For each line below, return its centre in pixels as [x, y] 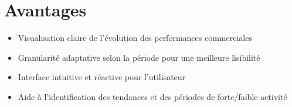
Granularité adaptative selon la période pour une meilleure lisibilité [139, 57]
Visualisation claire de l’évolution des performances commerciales [135, 38]
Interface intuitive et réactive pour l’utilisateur [102, 77]
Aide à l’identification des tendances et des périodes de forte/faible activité [152, 96]
